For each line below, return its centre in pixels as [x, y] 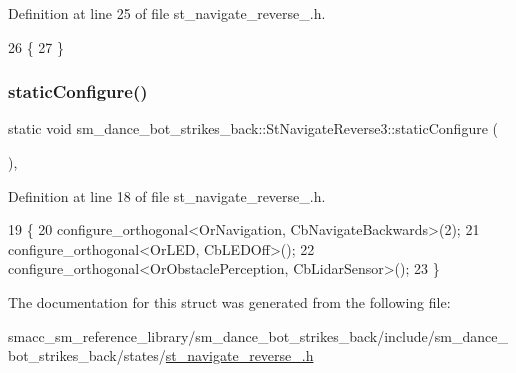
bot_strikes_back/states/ [87, 355]
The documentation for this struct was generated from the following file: [229, 301]
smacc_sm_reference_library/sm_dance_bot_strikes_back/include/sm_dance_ [258, 335]
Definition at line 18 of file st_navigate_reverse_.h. [167, 195]
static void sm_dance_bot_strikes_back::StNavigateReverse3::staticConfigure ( [253, 128]
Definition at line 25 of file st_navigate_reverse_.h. [167, 13]
